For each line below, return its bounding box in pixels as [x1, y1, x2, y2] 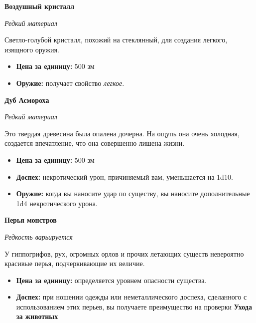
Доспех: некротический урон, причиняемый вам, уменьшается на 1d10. [16, 171, 233, 182]
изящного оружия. [4, 44, 59, 54]
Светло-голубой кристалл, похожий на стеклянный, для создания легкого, [4, 34, 228, 45]
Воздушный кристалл [4, 1, 75, 11]
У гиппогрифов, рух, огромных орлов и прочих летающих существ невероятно [4, 248, 244, 259]
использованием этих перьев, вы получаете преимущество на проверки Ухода [16, 301, 252, 312]
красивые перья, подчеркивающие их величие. [4, 258, 145, 269]
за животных [16, 311, 58, 322]
